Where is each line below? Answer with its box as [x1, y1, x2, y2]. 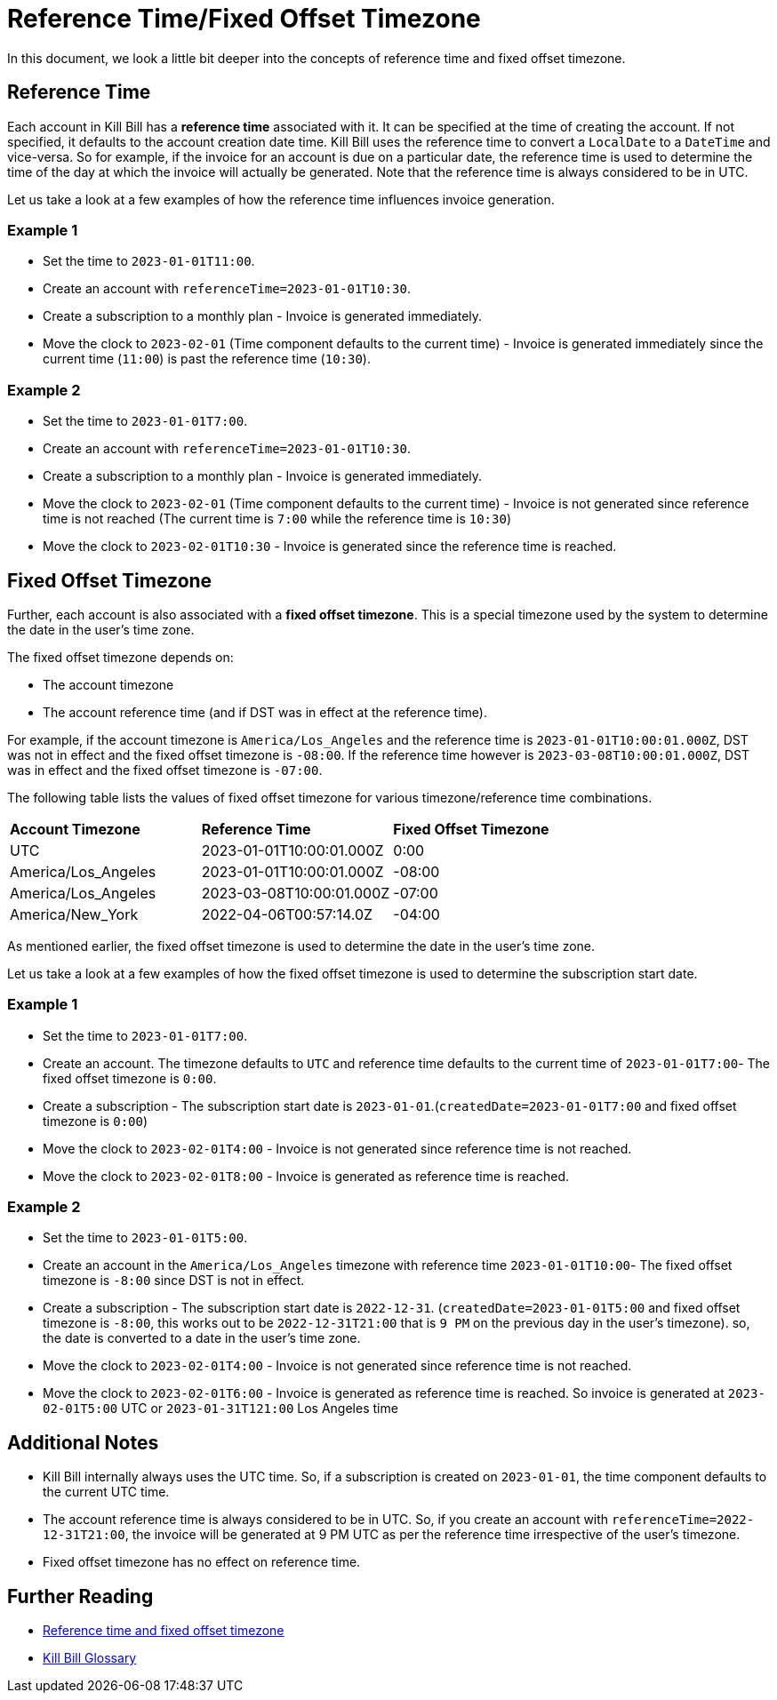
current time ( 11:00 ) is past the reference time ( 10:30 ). [43, 351, 371, 367]
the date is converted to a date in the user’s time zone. [43, 1330, 361, 1346]
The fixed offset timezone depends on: [7, 649, 234, 665]
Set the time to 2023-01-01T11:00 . [43, 253, 255, 269]
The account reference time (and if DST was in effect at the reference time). [43, 704, 487, 720]
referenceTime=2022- [612, 1512, 755, 1528]
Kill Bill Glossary [43, 1650, 137, 1666]
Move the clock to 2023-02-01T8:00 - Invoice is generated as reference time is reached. [43, 1168, 569, 1184]
